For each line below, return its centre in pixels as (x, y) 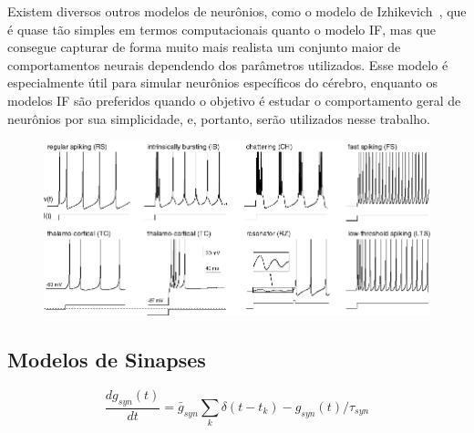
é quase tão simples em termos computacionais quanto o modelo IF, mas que (222, 29)
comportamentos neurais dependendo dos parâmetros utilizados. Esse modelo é (228, 64)
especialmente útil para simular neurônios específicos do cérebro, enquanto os (222, 82)
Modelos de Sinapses (107, 359)
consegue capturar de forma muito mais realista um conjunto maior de (204, 47)
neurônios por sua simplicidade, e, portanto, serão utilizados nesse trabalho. (219, 118)
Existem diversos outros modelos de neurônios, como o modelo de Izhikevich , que (237, 11)
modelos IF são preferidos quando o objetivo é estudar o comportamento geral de (234, 100)
